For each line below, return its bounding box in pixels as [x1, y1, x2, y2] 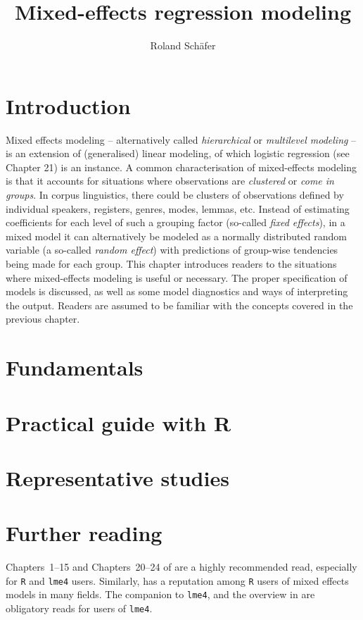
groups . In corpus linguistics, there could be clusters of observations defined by [6, 187, 344, 202]
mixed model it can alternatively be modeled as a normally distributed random [6, 228, 347, 243]
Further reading [6, 519, 163, 547]
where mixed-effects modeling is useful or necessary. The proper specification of [6, 270, 348, 285]
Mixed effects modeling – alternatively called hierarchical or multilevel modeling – [6, 132, 357, 147]
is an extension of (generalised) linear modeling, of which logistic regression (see [6, 146, 350, 161]
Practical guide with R [6, 408, 231, 437]
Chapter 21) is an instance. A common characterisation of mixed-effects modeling [6, 159, 357, 174]
